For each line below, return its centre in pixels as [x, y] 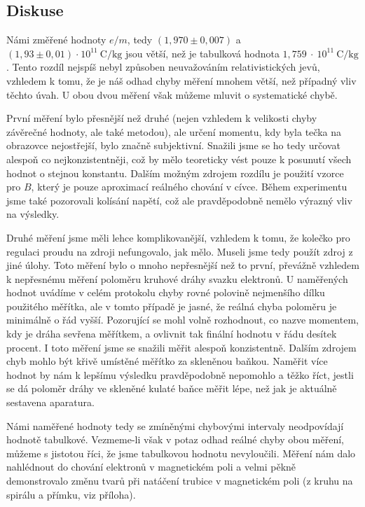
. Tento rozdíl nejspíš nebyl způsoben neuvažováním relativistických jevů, [163, 67]
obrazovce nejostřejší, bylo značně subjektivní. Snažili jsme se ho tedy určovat [173, 145]
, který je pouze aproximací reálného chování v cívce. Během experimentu [189, 187]
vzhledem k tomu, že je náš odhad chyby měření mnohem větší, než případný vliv [181, 80]
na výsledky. [33, 214]
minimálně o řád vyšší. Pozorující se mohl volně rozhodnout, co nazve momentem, [182, 320]
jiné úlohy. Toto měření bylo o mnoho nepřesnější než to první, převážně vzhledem [183, 265]
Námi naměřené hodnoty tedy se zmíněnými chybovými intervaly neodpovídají [175, 425]
